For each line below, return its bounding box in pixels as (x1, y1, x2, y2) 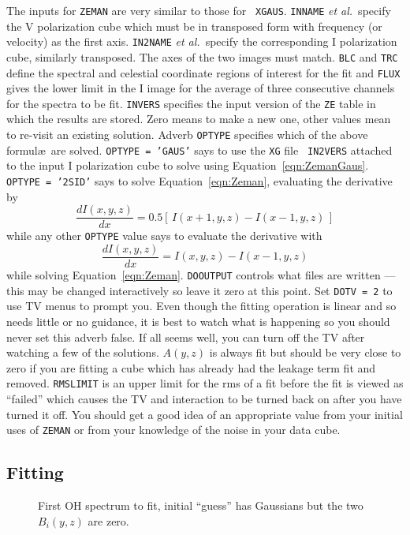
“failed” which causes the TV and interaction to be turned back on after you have (6, 390, 402, 406)
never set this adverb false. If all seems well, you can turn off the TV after (6, 328, 365, 345)
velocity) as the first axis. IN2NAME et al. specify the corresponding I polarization (6, 33, 397, 50)
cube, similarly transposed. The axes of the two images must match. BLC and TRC (6, 48, 398, 65)
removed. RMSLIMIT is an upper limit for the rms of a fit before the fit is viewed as (6, 375, 404, 391)
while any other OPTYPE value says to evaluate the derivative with (6, 227, 322, 244)
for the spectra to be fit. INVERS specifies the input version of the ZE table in (6, 95, 376, 111)
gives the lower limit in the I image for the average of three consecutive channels (6, 80, 395, 96)
